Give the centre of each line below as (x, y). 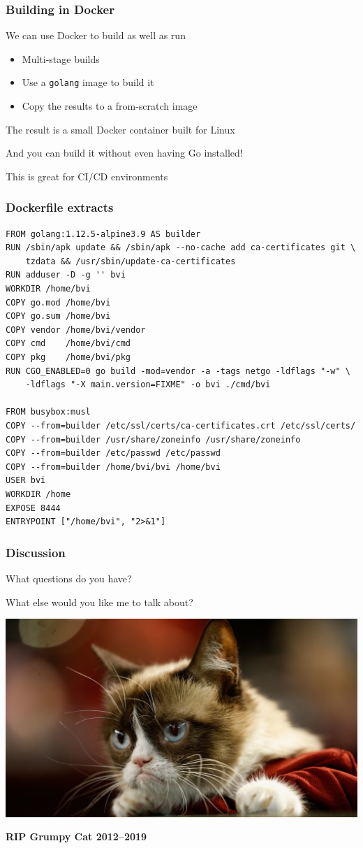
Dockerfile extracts (60, 207)
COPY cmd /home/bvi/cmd (68, 344)
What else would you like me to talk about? (99, 602)
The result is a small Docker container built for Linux (120, 129)
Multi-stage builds (61, 58)
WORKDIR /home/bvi (48, 289)
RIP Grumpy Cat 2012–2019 (76, 836)
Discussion (36, 552)
